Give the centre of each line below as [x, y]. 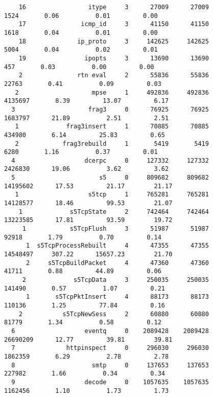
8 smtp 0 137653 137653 [110, 365]
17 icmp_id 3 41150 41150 [114, 24]
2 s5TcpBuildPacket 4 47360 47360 [117, 263]
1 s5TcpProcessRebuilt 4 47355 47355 [117, 246]
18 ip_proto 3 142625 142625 [114, 41]
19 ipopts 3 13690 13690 [114, 58]
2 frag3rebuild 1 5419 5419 [112, 144]
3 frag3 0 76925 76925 [110, 109]
